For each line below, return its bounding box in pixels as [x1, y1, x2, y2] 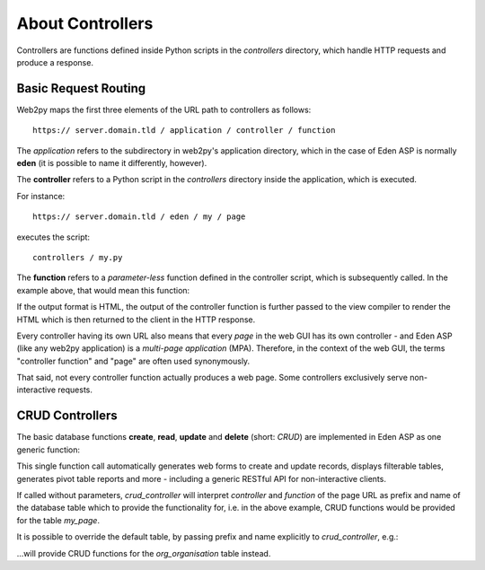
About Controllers [16, 13, 154, 33]
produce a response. [16, 57, 94, 67]
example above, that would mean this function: [16, 285, 190, 295]
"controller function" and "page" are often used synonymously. [16, 355, 251, 366]
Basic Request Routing [16, 81, 146, 96]
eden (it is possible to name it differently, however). [16, 158, 207, 169]
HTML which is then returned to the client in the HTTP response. [16, 314, 256, 325]
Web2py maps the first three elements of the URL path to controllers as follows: [16, 104, 312, 115]
